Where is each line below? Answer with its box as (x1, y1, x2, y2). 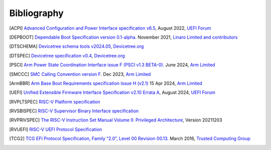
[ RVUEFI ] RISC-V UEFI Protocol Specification (9, 126, 102, 132)
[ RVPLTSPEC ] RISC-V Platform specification (9, 98, 100, 105)
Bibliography (9, 8, 64, 19)
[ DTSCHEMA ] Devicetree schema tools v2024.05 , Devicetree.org (9, 43, 144, 50)
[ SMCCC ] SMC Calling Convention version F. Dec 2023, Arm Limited (9, 71, 151, 77)
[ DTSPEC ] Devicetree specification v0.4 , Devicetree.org (9, 53, 125, 59)
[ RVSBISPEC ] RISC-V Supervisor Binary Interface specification (9, 108, 139, 114)
